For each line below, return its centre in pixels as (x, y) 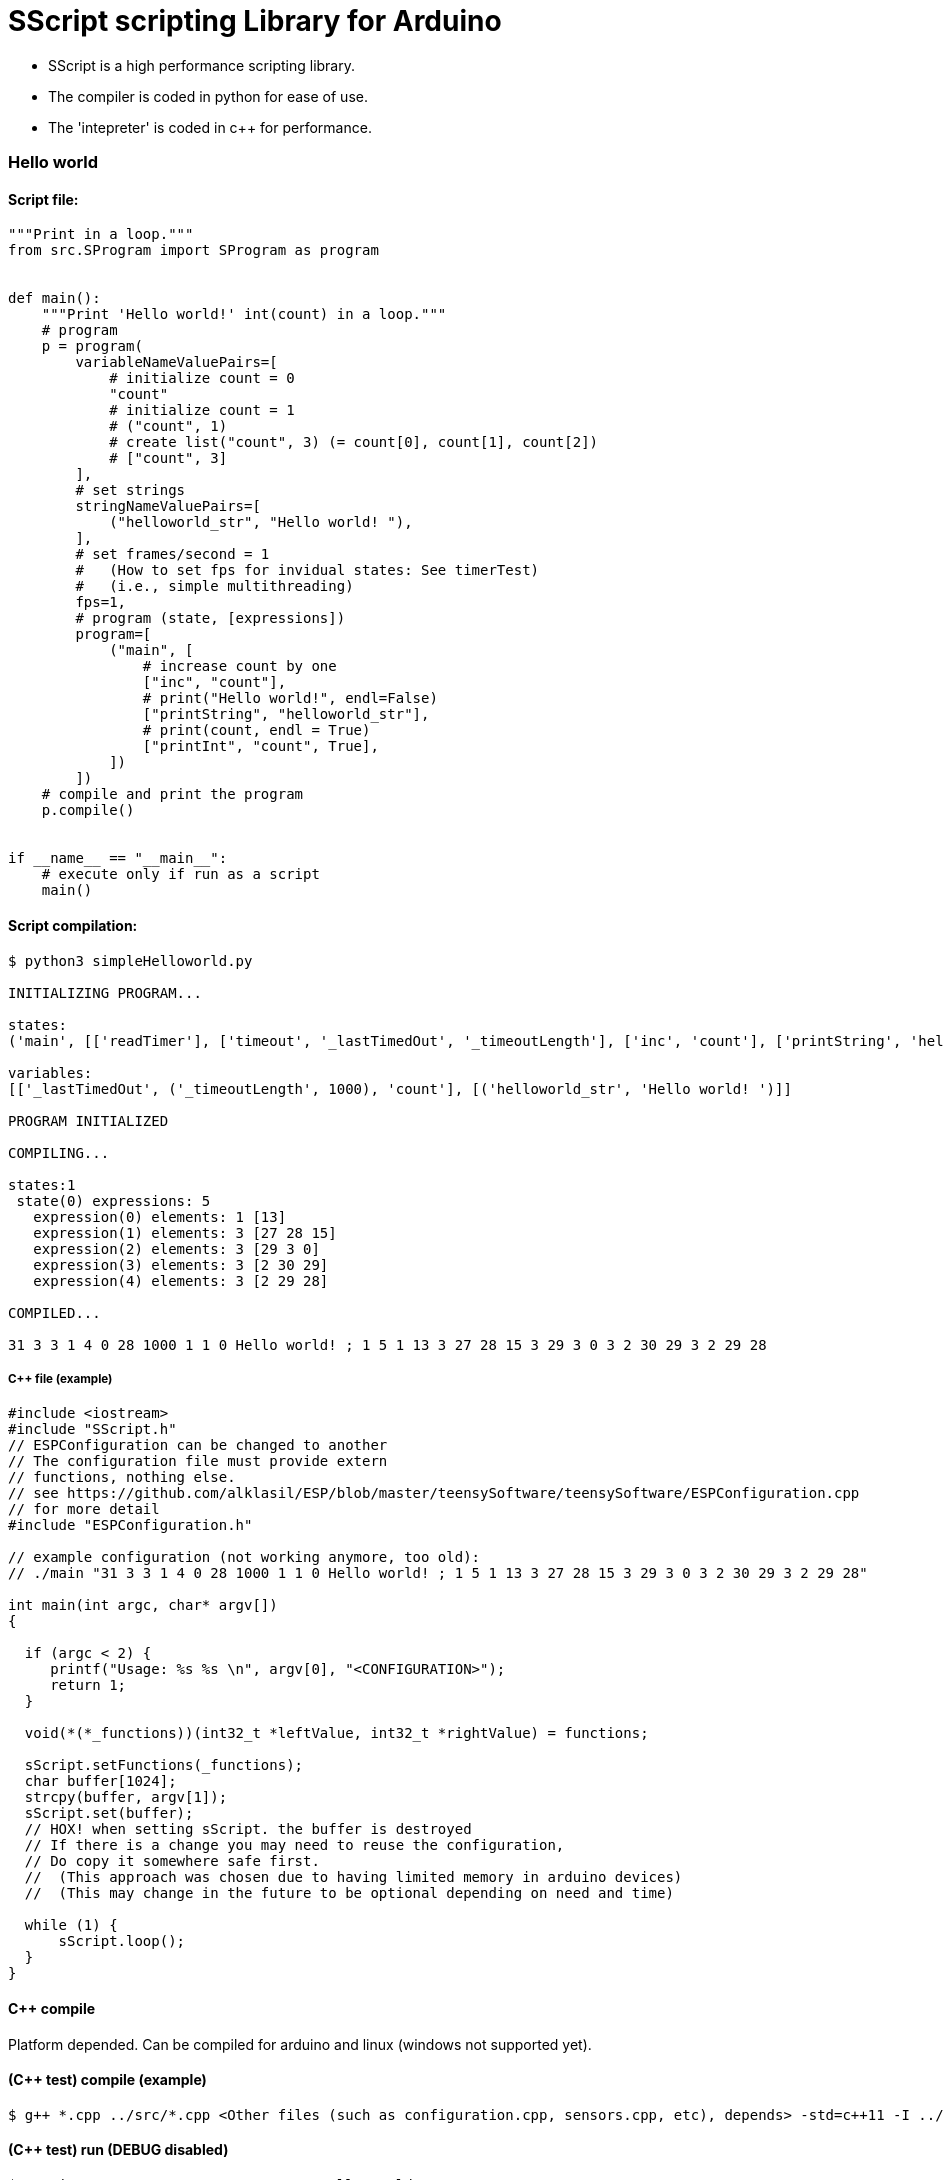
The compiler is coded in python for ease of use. (208, 96)
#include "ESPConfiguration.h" (130, 1525)
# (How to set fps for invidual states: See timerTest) (307, 570)
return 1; (88, 1685)
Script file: (43, 199)
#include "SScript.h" (92, 1429)
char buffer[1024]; (100, 1781)
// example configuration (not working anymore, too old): (244, 1557)
